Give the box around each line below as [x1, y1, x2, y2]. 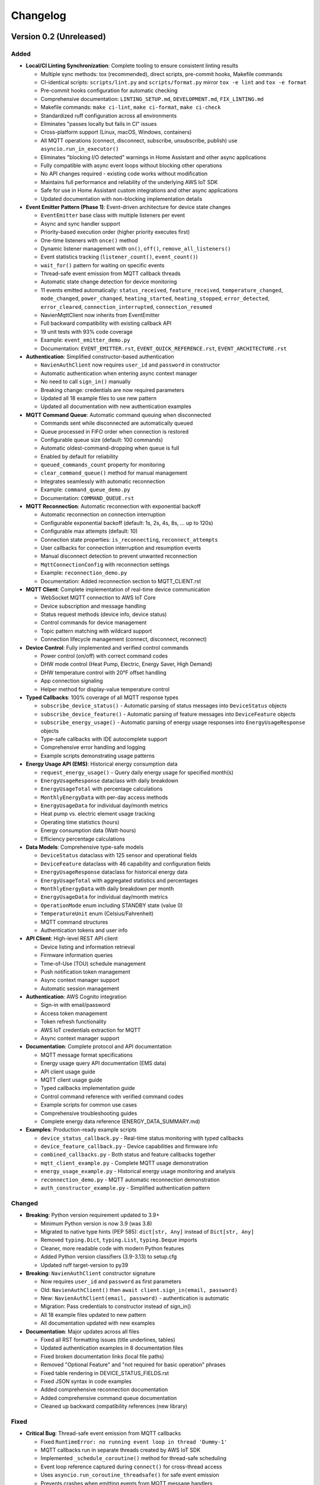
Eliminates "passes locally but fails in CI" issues [40, 121, 157, 128]
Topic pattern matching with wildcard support [40, 627, 152, 634]
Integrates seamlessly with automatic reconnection [40, 478, 165, 485]
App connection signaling [40, 677, 103, 684]
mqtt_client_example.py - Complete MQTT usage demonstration [40, 1159, 209, 1167]
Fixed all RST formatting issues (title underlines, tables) [40, 1336, 175, 1344]
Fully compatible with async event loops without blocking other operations [40, 162, 222, 169]
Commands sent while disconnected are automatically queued [40, 419, 193, 427]
